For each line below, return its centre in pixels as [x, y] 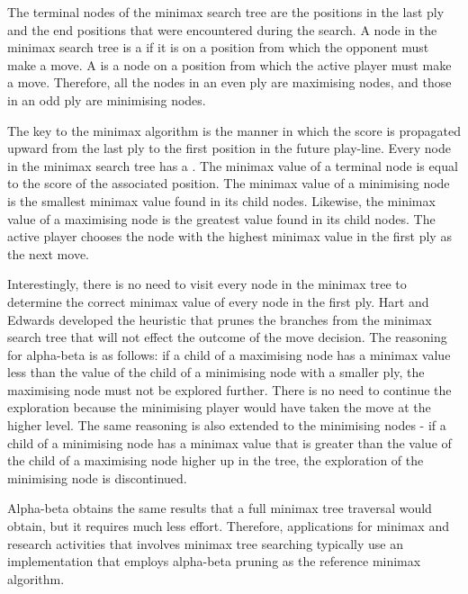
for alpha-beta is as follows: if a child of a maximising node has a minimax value [229, 354]
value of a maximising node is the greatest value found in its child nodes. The [221, 218]
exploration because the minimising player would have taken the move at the [219, 407]
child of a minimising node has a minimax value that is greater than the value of [229, 442]
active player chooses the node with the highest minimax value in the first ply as [229, 236]
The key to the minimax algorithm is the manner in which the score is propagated [234, 130]
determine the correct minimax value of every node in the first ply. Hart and [218, 301]
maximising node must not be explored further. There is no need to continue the [229, 389]
